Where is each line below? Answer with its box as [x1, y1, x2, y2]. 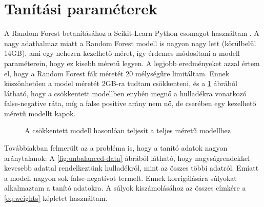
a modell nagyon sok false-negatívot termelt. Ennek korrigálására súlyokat [4, 172, 237, 183]
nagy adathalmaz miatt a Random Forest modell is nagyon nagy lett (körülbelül [4, 37, 256, 48]
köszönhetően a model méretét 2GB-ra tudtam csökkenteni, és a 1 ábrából [4, 78, 237, 89]
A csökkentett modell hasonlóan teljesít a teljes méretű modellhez [25, 125, 231, 136]
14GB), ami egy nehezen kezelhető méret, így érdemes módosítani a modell [4, 48, 240, 58]
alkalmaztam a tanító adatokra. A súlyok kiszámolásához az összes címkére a [4, 182, 246, 193]
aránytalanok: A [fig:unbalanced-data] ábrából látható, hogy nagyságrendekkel [4, 152, 250, 163]
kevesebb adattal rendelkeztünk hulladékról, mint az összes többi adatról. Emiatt [4, 162, 259, 173]
